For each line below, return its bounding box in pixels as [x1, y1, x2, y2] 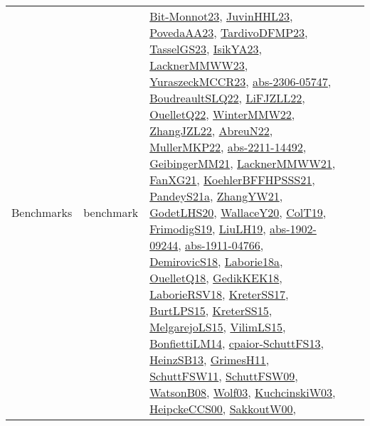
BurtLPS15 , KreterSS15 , [149, 302, 273, 319]
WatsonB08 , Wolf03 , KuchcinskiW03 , [149, 384, 336, 400]
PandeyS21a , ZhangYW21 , [149, 188, 283, 204]
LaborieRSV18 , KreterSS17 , [149, 286, 289, 302]
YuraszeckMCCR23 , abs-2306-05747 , [149, 73, 332, 90]
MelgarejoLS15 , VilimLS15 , [149, 319, 286, 335]
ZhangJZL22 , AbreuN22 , [149, 122, 273, 139]
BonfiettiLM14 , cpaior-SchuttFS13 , [149, 335, 324, 351]
